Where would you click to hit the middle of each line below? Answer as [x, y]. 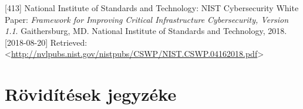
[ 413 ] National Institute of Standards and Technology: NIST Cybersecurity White [152, 8]
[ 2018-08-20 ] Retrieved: [46, 42]
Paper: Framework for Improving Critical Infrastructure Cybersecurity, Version [147, 19]
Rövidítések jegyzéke [91, 94]
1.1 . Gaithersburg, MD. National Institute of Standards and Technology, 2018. [146, 31]
